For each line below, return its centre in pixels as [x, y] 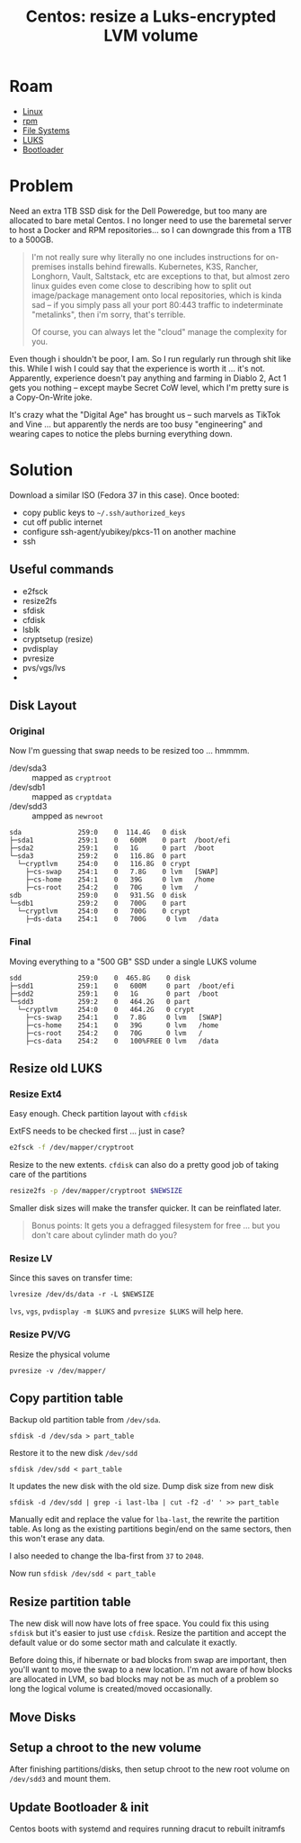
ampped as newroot [68, 816]
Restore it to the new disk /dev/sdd [73, 1453]
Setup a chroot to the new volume [106, 1748]
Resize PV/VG [40, 1334]
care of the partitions [48, 1174]
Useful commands [62, 569]
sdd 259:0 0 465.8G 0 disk [100, 978]
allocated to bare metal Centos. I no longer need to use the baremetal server [150, 220]
